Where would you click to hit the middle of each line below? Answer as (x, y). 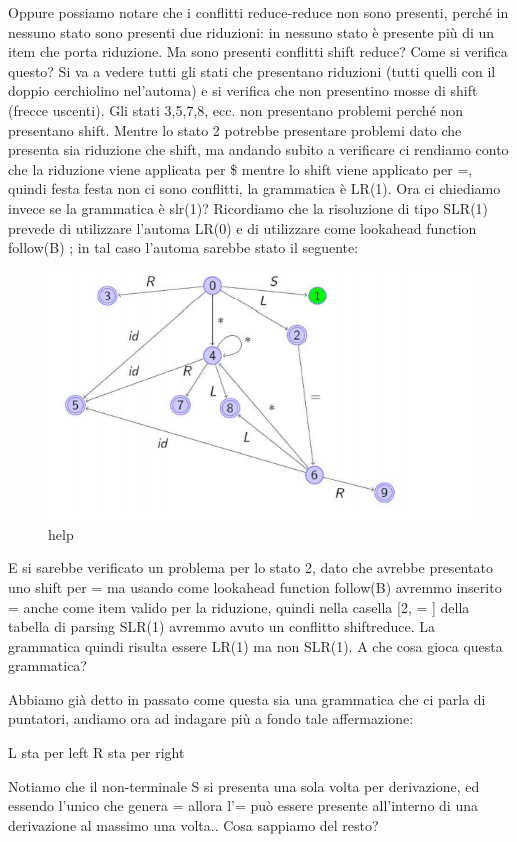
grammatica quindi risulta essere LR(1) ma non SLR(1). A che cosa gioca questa (255, 645)
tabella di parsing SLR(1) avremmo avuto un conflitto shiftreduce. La (222, 626)
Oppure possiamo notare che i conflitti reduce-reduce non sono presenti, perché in (258, 12)
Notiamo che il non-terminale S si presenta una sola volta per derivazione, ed (244, 785)
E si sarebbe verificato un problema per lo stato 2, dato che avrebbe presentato (250, 567)
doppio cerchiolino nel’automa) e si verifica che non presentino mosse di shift (243, 90)
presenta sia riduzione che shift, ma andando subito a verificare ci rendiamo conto (258, 149)
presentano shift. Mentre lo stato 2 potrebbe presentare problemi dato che (235, 129)
